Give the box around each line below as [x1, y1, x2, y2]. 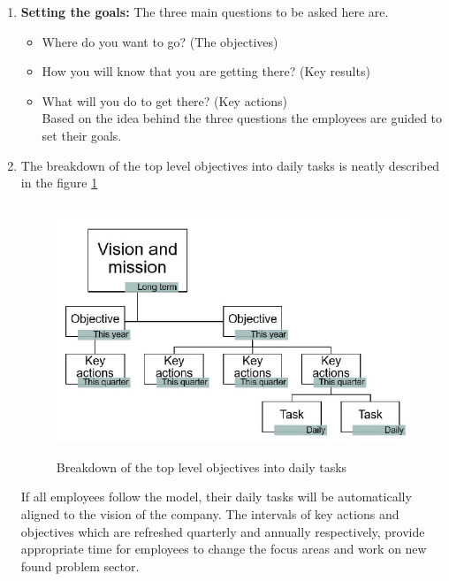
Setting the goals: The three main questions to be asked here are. [20, 3, 389, 20]
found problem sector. [20, 556, 140, 575]
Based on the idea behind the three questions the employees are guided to [42, 109, 443, 127]
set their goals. [42, 126, 122, 144]
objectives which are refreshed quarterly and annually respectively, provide [20, 522, 425, 540]
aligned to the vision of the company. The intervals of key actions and [20, 504, 400, 523]
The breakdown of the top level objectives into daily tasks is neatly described [20, 156, 440, 174]
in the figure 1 [20, 173, 98, 192]
